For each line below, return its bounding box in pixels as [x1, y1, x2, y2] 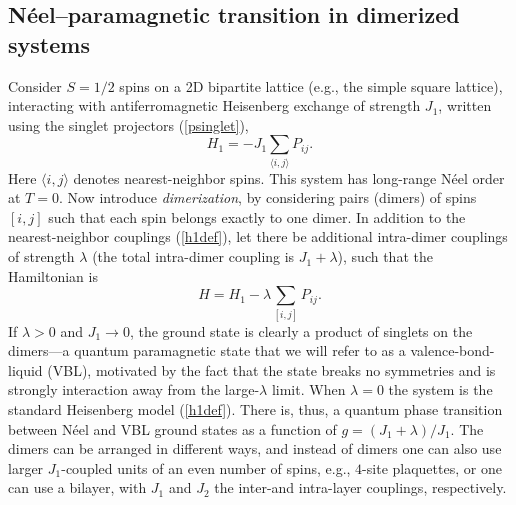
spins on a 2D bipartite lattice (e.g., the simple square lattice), [119, 75, 503, 96]
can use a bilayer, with [8, 477, 147, 498]
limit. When [271, 379, 346, 400]
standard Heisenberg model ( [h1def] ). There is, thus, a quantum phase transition [8, 398, 503, 419]
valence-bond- [410, 340, 495, 361]
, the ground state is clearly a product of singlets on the [129, 320, 473, 341]
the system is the [388, 379, 493, 400]
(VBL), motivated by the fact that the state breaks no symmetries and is [47, 359, 496, 380]
